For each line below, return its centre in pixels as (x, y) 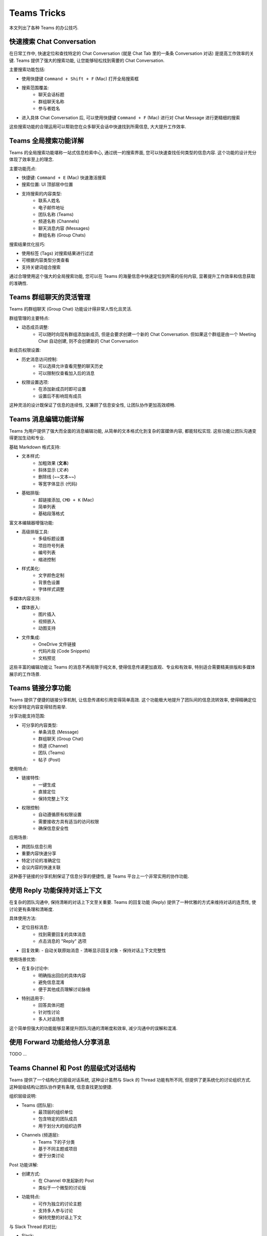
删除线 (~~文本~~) (57, 477)
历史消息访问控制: (40, 359)
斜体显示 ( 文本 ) (54, 470)
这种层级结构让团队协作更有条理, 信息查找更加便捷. (61, 1087)
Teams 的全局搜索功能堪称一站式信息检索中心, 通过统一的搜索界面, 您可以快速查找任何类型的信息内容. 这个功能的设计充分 (133, 152)
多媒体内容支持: (25, 598)
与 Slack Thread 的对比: (33, 1227)
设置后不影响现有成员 (60, 396)
